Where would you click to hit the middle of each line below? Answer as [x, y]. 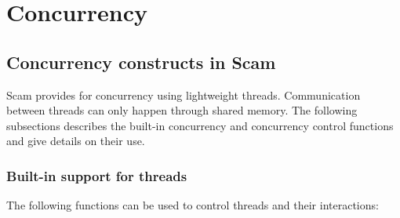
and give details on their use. [76, 141]
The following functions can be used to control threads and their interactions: [193, 205]
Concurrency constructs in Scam [141, 62]
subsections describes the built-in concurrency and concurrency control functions [200, 125]
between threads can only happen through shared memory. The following [182, 110]
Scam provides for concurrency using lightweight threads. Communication [184, 94]
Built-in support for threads [97, 175]
